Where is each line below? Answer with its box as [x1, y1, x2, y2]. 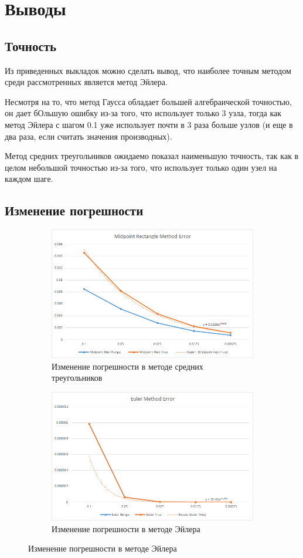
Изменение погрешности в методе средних [52, 360, 203, 372]
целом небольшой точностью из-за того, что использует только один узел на [5, 161, 277, 173]
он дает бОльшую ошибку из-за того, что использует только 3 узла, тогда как [5, 107, 282, 119]
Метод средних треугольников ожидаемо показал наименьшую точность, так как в [5, 150, 299, 162]
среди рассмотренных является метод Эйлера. [5, 76, 168, 88]
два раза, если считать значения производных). [5, 130, 172, 142]
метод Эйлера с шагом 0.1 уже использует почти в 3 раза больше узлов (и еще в [5, 118, 293, 130]
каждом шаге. [5, 173, 53, 185]
